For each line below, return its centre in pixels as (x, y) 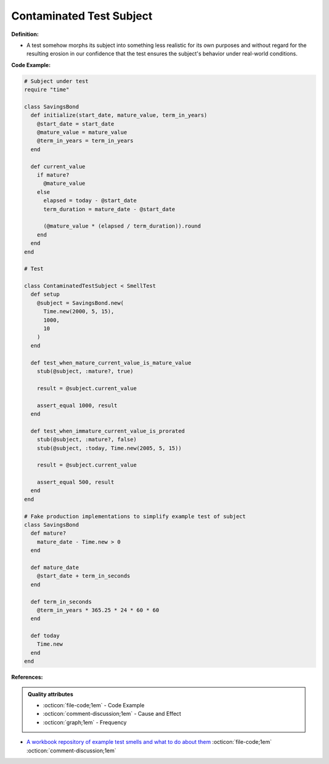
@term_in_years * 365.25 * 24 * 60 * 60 (98, 610)
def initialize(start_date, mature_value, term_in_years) (119, 115)
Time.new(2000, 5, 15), (79, 312)
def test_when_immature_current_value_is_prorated (108, 431)
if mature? (53, 175)
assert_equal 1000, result (77, 405)
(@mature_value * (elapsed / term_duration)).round (122, 226)
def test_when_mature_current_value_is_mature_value (111, 362)
